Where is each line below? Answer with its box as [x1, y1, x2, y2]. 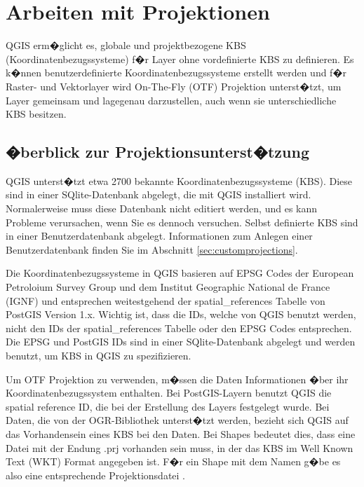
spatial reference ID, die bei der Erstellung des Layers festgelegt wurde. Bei [6, 399, 330, 413]
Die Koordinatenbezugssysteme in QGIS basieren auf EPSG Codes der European [6, 266, 354, 280]
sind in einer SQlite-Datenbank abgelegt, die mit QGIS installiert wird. [6, 187, 311, 202]
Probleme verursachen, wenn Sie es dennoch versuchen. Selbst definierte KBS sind [6, 214, 358, 229]
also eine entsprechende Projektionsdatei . [6, 467, 186, 482]
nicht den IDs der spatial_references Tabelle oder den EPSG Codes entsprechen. [6, 320, 352, 335]
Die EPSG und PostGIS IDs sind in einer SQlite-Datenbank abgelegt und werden [6, 334, 356, 349]
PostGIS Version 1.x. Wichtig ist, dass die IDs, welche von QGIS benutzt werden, [6, 307, 356, 322]
